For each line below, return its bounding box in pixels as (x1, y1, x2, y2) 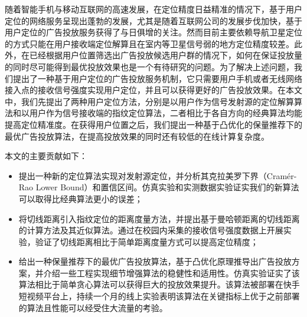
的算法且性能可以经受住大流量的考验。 (18, 301, 168, 313)
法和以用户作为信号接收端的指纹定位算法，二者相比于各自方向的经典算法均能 (5, 107, 302, 119)
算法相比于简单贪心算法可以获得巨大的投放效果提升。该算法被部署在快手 (18, 278, 300, 290)
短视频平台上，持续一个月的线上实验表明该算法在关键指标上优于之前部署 (18, 290, 300, 302)
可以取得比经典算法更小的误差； (18, 192, 143, 204)
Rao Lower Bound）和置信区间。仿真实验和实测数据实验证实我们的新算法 (18, 181, 299, 193)
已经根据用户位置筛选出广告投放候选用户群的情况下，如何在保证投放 (29, 49, 294, 61)
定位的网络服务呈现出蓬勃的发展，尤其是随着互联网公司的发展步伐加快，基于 (5, 14, 302, 27)
